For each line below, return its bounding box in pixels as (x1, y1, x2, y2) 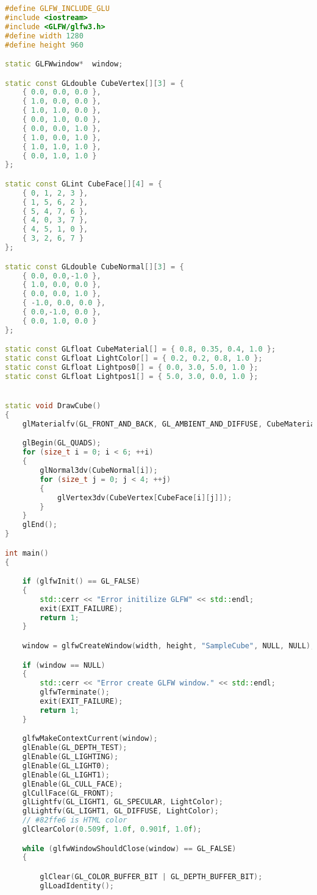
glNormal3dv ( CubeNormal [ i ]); (40, 466, 158, 475)
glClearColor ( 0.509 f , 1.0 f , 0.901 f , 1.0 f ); (22, 825, 202, 834)
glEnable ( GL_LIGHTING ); (22, 752, 119, 762)
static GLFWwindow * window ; (5, 60, 123, 69)
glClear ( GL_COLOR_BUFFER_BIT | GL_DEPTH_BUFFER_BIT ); (40, 872, 263, 881)
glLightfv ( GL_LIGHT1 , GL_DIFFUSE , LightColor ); (22, 807, 219, 816)
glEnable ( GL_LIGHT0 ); (22, 761, 110, 770)
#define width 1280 (5, 31, 84, 40)
